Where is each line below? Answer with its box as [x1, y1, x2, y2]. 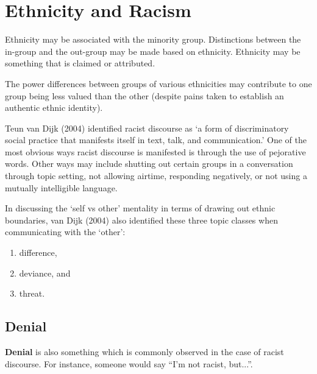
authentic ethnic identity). [5, 101, 103, 114]
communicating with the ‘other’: [5, 225, 126, 238]
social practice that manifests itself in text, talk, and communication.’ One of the [5, 133, 307, 146]
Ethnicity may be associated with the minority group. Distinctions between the [5, 33, 301, 46]
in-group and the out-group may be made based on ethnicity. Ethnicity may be [5, 44, 301, 57]
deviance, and [19, 266, 71, 279]
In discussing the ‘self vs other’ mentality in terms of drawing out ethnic [5, 202, 276, 214]
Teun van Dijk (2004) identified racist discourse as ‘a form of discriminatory [5, 121, 289, 134]
